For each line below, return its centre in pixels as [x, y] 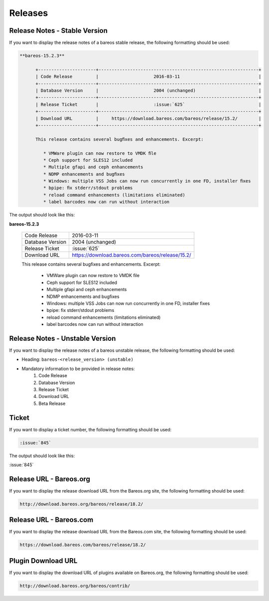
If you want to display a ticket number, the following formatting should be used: [90, 429]
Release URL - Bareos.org [50, 479]
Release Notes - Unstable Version [63, 338]
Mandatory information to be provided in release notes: [78, 369]
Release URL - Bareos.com [51, 520]
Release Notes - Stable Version [59, 31]
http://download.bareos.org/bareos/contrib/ [75, 586]
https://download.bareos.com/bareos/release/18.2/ [83, 545]
